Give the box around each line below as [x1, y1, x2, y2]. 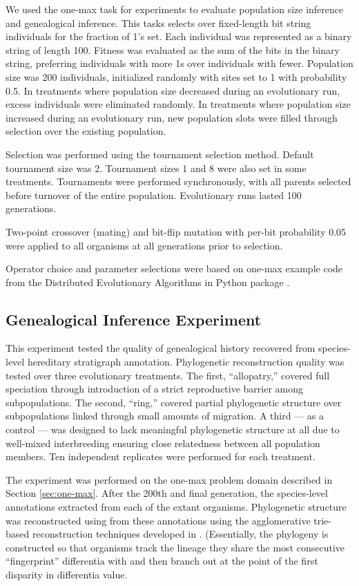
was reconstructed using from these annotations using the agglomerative [6, 513, 311, 527]
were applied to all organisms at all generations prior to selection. [6, 238, 283, 252]
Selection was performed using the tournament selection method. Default [6, 146, 314, 161]
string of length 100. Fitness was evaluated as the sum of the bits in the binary [6, 42, 340, 57]
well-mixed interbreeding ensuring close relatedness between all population [6, 435, 320, 450]
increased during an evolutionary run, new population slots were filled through [6, 110, 338, 124]
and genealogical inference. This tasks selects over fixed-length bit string [6, 15, 311, 30]
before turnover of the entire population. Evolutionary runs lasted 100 [6, 187, 302, 202]
